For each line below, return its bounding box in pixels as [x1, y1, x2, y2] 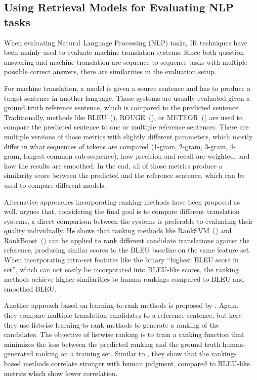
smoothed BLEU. [4, 283, 57, 294]
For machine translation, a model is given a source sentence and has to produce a [4, 83, 251, 93]
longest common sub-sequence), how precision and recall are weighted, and [23, 151, 250, 161]
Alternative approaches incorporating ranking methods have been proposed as [4, 196, 240, 207]
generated [4, 348, 34, 359]
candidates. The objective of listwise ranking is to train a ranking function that [4, 329, 244, 339]
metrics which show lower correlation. [4, 368, 118, 378]
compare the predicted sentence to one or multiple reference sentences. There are [4, 122, 249, 132]
